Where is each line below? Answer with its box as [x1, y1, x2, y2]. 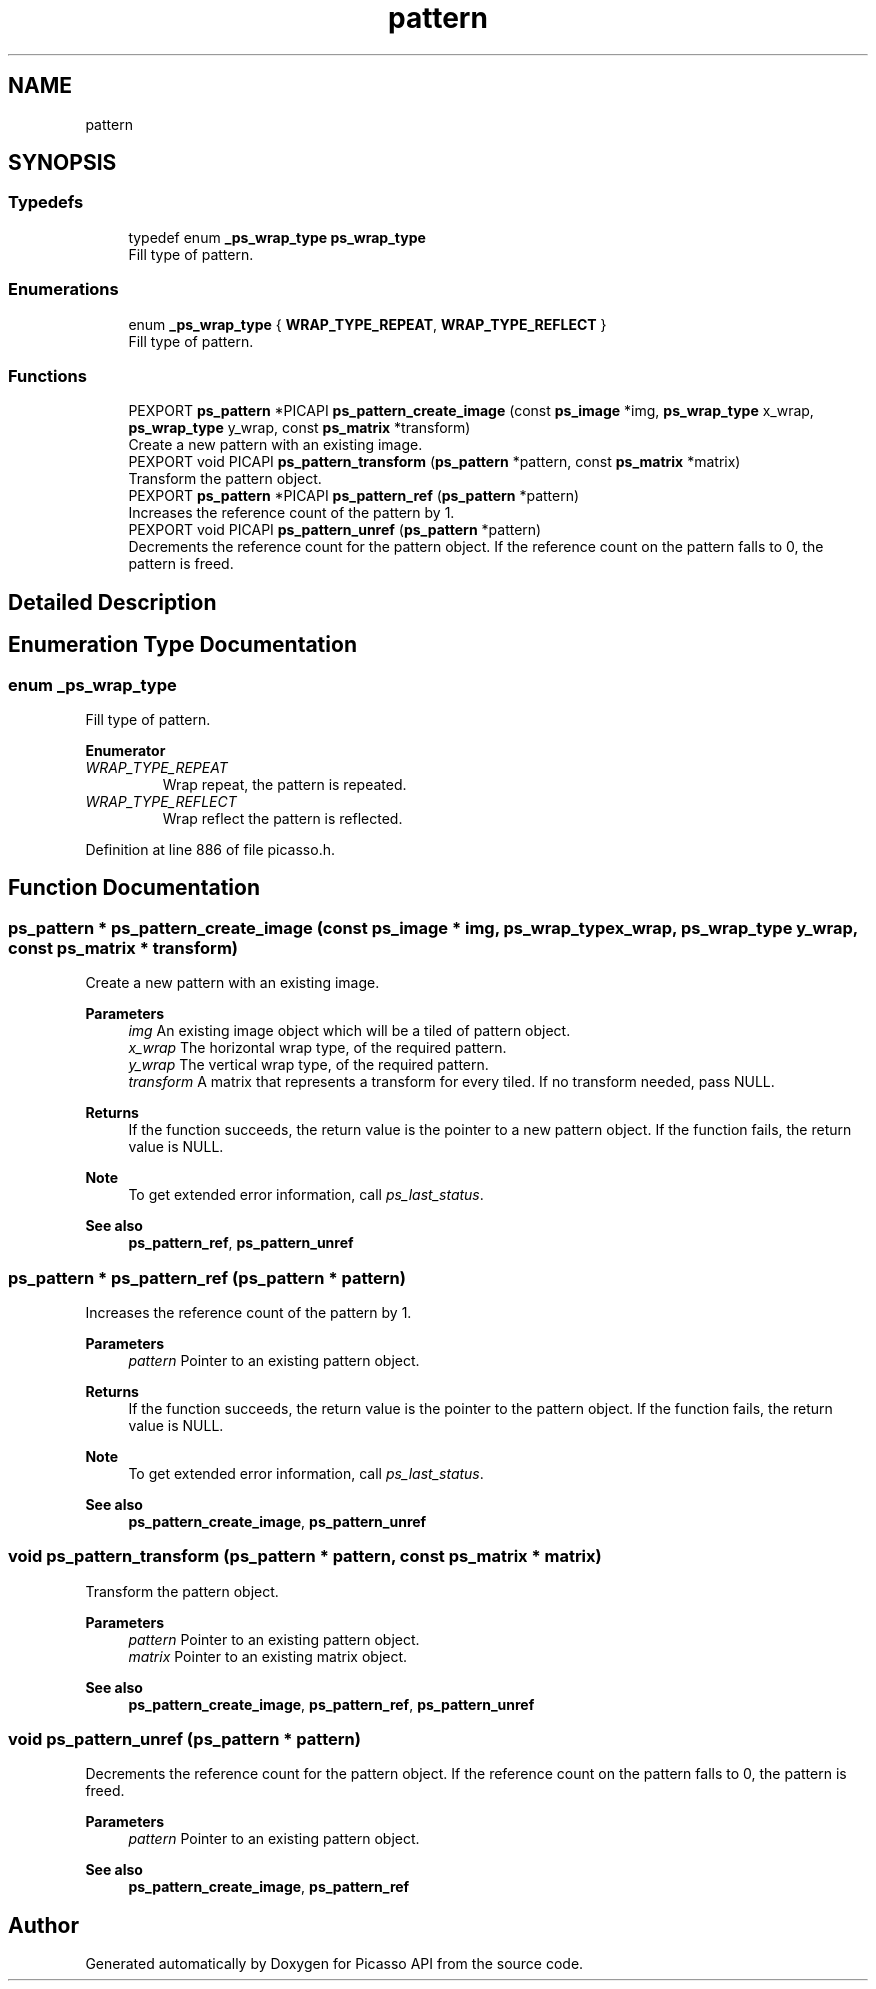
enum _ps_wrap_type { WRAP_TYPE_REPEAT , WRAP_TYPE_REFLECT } [128, 315, 607, 333]
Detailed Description [8, 589, 217, 615]
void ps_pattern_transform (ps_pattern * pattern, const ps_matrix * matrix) [8, 1546, 602, 1567]
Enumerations [8, 279, 119, 300]
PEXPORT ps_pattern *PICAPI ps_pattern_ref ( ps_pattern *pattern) [128, 487, 580, 505]
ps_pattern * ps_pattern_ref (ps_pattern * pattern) [8, 1267, 406, 1288]
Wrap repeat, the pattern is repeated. [162, 775, 407, 793]
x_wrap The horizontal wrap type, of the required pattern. [128, 1039, 507, 1057]
